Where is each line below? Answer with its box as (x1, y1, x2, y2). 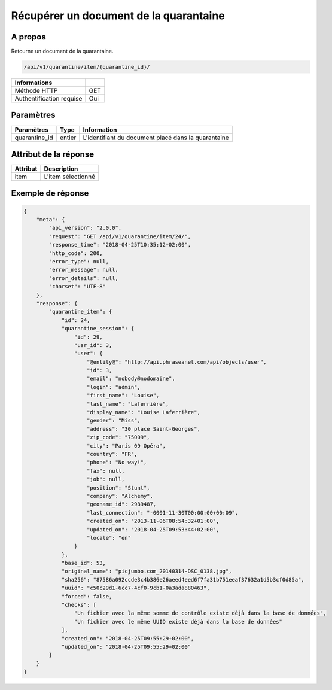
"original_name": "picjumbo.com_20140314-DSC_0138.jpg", (61, 568, 232, 575)
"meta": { (36, 216, 65, 223)
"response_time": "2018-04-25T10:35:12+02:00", (48, 241, 191, 248)
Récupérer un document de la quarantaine (11, 9, 225, 22)
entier (60, 133, 77, 142)
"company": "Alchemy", (87, 493, 154, 499)
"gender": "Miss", (87, 417, 141, 424)
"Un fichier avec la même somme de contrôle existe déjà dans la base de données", (74, 610, 327, 616)
